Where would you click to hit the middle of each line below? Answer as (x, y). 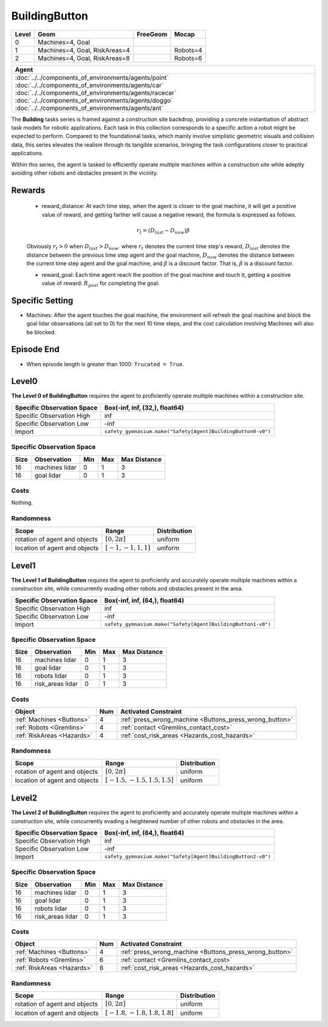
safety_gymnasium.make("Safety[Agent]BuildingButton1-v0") (188, 625)
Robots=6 (188, 58)
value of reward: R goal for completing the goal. (101, 284)
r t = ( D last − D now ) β (163, 231)
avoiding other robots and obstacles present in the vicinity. (85, 173)
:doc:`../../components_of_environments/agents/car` (89, 85)
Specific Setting (42, 300)
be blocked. (41, 332)
